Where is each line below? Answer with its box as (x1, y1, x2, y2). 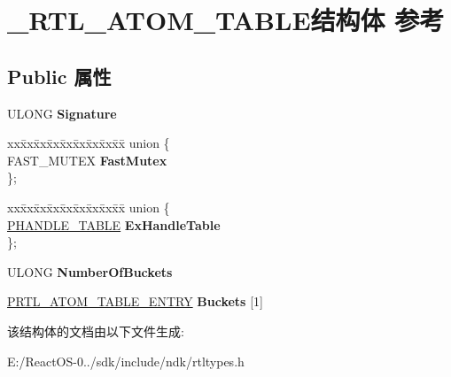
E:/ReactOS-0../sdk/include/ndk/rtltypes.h (7, 351, 245, 370)
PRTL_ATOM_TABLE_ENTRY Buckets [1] (7, 292, 263, 311)
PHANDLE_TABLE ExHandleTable (7, 215, 221, 234)
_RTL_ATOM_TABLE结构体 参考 (7, 2, 445, 38)
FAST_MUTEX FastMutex (7, 150, 167, 169)
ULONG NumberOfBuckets (7, 262, 173, 281)
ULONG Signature (7, 104, 117, 122)
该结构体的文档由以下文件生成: (7, 321, 184, 340)
